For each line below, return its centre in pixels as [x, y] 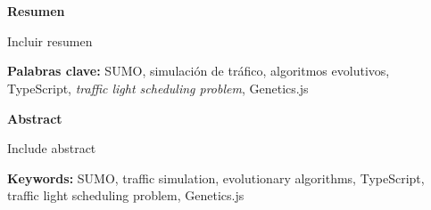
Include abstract [52, 148]
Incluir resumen [50, 40]
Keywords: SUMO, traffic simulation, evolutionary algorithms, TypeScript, [216, 178]
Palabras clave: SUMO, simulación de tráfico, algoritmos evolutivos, [199, 71]
